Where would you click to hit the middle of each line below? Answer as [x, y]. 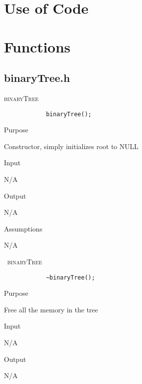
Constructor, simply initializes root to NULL [71, 146]
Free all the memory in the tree [51, 309]
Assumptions [23, 228]
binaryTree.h [37, 78]
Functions [37, 46]
